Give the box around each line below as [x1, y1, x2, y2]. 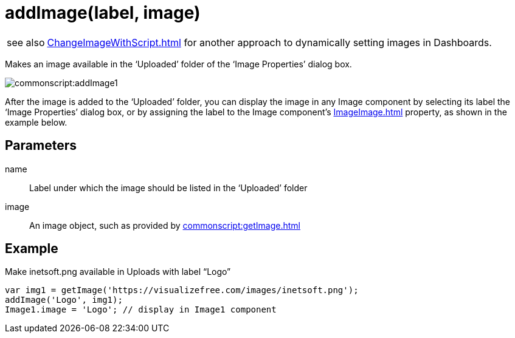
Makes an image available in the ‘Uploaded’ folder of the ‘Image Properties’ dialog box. [5, 58, 352, 69]
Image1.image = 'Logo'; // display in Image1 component [5, 305, 277, 315]
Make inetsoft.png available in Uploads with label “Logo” [5, 266, 231, 277]
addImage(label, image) [5, 2, 201, 23]
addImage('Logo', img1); [5, 295, 123, 305]
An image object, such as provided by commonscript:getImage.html [29, 220, 301, 231]
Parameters [5, 138, 77, 154]
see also [7, 36, 45, 49]
